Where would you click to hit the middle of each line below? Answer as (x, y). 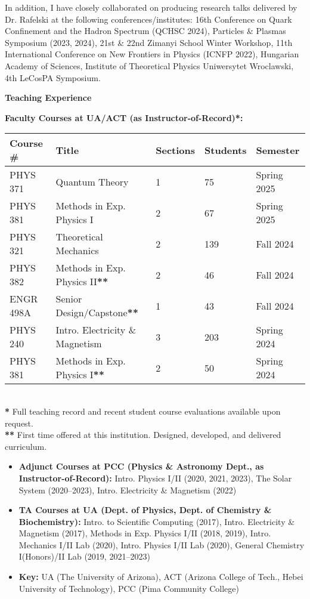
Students (226, 150)
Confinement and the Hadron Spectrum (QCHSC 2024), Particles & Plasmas (145, 31)
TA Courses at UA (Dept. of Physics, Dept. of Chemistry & (145, 510)
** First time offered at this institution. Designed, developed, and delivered (143, 435)
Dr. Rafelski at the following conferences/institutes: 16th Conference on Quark (148, 19)
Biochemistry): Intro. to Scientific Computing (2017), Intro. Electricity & (157, 521)
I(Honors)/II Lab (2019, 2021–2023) (84, 556)
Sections (176, 150)
